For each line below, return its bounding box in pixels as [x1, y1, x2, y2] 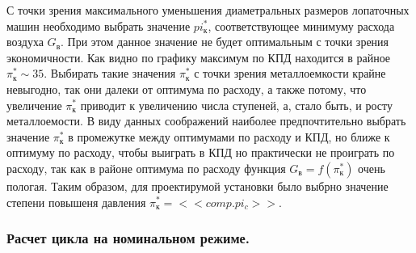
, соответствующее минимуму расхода [208, 17, 395, 34]
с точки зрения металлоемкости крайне [194, 65, 386, 82]
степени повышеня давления [6, 193, 146, 210]
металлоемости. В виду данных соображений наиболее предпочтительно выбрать [6, 112, 406, 129]
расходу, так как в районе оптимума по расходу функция [6, 159, 286, 176]
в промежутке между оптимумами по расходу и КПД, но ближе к [68, 128, 390, 145]
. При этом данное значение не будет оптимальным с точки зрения [61, 33, 389, 50]
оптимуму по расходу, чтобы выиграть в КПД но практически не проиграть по [6, 144, 395, 161]
